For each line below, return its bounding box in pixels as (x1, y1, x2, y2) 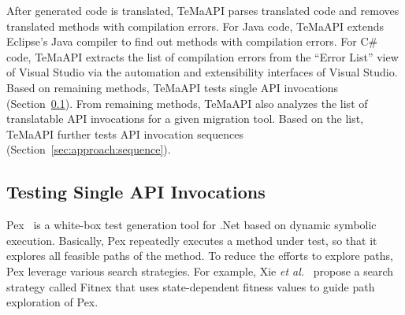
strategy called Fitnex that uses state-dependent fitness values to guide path (6, 278, 375, 295)
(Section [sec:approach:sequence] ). (6, 141, 171, 157)
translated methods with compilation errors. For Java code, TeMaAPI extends (6, 17, 385, 34)
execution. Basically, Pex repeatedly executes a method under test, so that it (6, 232, 377, 248)
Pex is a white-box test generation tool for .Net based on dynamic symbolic (6, 217, 377, 233)
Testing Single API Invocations (6, 180, 266, 204)
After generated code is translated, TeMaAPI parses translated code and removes (6, 2, 399, 18)
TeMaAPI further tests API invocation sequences (6, 125, 243, 142)
